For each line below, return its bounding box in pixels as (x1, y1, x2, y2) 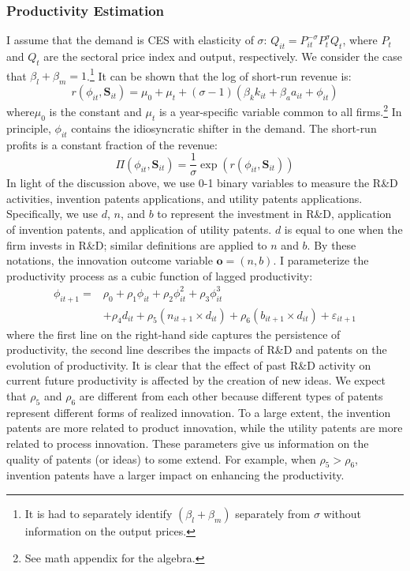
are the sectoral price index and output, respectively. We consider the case (43, 48, 403, 65)
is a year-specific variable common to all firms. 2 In (158, 101, 402, 119)
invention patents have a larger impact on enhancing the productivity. (6, 467, 345, 483)
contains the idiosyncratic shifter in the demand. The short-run (71, 119, 377, 136)
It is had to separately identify (24, 505, 173, 522)
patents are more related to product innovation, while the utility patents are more (6, 419, 403, 436)
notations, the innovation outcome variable (6, 252, 213, 269)
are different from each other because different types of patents (79, 388, 383, 404)
